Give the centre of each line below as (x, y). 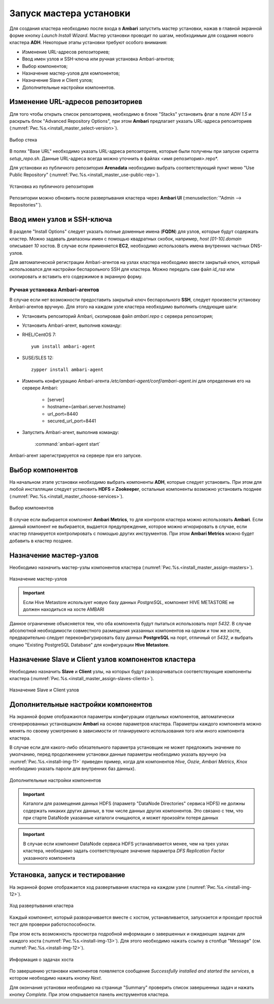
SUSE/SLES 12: (38, 358)
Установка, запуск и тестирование (67, 875)
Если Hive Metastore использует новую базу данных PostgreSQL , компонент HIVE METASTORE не (129, 602)
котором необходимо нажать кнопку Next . (56, 978)
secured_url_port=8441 (72, 421)
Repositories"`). (26, 205)
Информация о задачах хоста (41, 959)
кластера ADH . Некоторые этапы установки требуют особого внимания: (88, 43)
